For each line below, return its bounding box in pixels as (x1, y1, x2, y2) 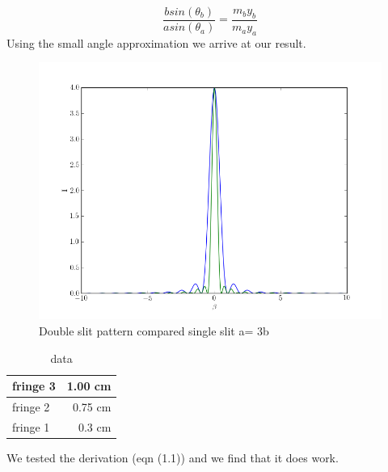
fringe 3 (12, 377, 56, 394)
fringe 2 (12, 398, 50, 415)
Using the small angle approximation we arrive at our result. (6, 34, 306, 51)
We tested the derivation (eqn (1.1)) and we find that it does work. (6, 449, 339, 466)
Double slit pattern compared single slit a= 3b (39, 322, 269, 339)
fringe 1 (12, 418, 50, 435)
